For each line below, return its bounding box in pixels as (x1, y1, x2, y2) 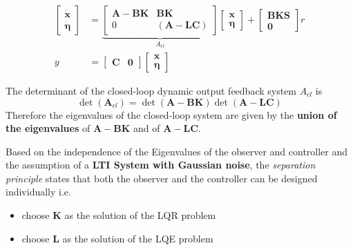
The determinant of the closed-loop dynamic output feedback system (6, 83, 297, 97)
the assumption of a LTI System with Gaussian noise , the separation (6, 157, 316, 172)
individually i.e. (6, 184, 71, 199)
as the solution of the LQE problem (62, 231, 213, 245)
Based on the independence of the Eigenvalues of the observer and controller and (6, 144, 348, 158)
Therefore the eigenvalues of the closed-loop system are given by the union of (6, 107, 337, 122)
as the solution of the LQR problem (64, 208, 216, 222)
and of (133, 121, 160, 135)
